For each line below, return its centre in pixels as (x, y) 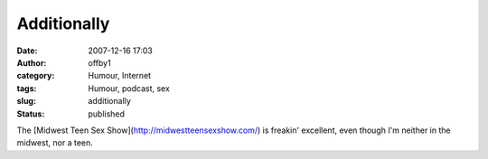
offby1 (100, 62)
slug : (26, 101)
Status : (31, 114)
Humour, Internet (120, 76)
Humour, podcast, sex (129, 88)
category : (36, 76)
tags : (27, 88)
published (107, 114)
